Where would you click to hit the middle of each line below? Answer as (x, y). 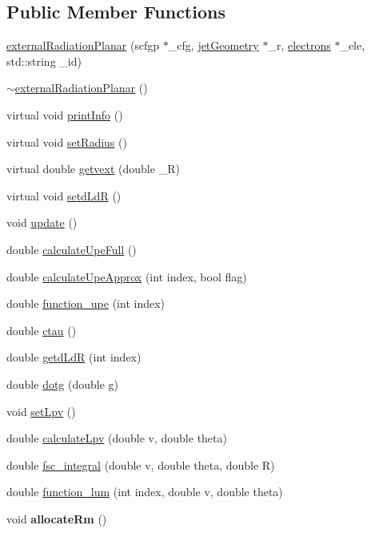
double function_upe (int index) (86, 303)
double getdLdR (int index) (74, 357)
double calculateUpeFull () (72, 249)
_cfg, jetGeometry (213, 45)
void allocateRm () (57, 518)
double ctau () (42, 330)
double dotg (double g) (63, 384)
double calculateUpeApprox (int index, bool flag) (127, 276)
